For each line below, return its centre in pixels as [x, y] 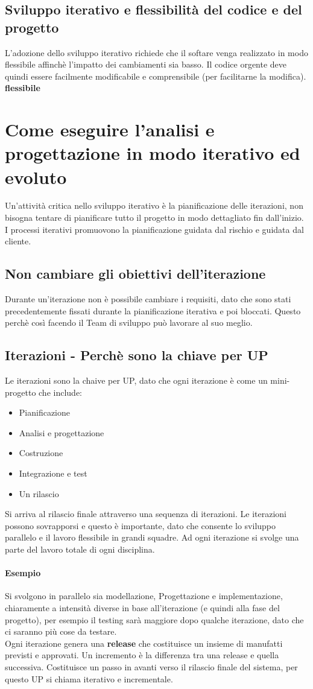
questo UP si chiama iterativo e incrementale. [89, 678]
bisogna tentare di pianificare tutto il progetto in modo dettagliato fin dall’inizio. [154, 217]
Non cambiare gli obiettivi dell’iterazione [135, 274]
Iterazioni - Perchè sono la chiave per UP [137, 355]
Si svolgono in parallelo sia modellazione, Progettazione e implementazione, [144, 596]
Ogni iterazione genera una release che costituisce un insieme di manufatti [144, 643]
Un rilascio [39, 493]
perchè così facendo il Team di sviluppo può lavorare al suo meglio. [129, 322]
